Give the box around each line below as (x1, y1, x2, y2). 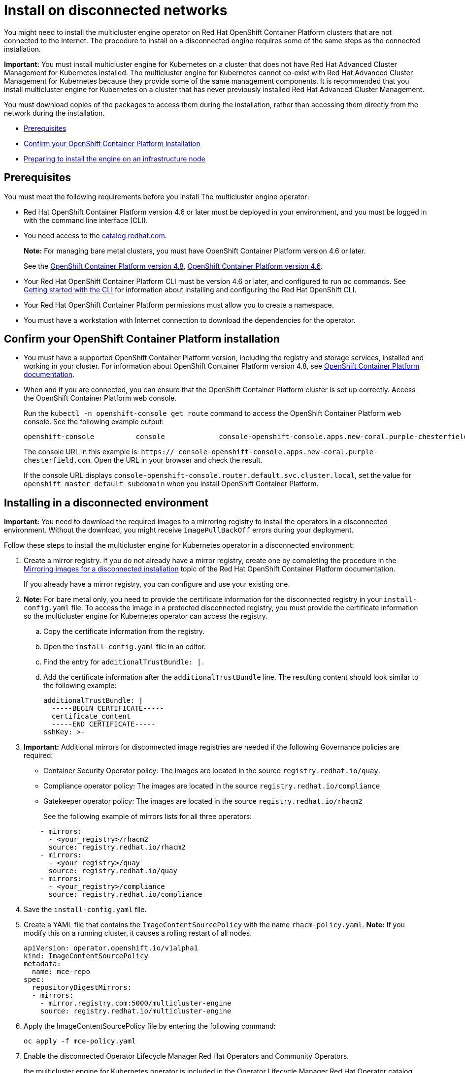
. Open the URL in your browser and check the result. (90, 456, 263, 465)
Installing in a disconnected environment (4, 496, 209, 509)
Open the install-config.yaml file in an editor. (43, 642, 206, 651)
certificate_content (51, 712, 131, 721)
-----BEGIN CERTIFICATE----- (51, 704, 164, 713)
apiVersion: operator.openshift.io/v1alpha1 (24, 944, 199, 952)
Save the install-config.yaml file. (24, 905, 147, 914)
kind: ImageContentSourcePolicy (24, 952, 148, 960)
